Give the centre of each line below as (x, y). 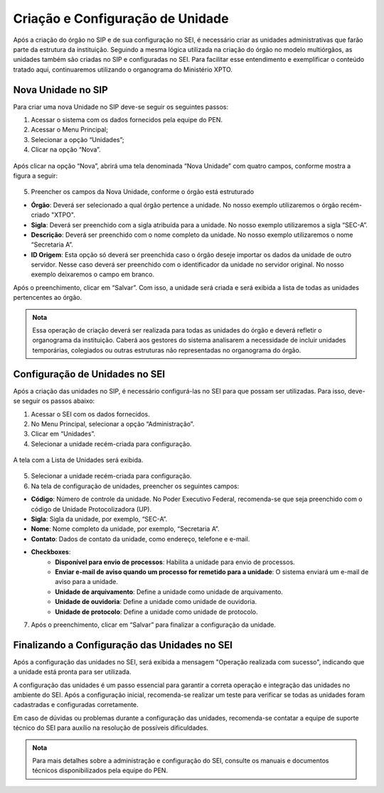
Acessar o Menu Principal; (69, 130)
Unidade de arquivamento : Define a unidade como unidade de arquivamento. (169, 592)
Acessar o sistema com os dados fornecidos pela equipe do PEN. (127, 120)
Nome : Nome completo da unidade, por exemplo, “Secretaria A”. (125, 529)
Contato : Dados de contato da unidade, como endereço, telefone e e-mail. (140, 539)
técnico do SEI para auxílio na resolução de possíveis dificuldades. (111, 728)
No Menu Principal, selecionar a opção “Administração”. (113, 424)
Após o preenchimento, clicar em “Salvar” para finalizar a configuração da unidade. (154, 625)
